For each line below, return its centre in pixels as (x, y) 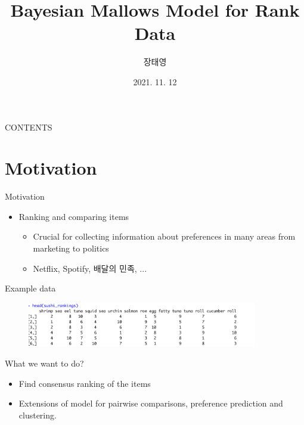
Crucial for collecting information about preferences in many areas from (164, 236)
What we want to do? (44, 363)
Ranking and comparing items (74, 216)
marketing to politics (71, 248)
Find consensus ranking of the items (85, 383)
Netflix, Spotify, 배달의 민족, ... (90, 268)
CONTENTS (29, 127)
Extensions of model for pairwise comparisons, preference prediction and (151, 403)
